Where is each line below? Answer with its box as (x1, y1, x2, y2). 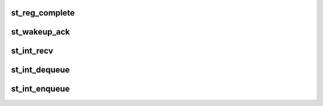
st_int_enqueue (11, 84, 70, 94)
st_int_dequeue (11, 65, 70, 75)
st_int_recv (11, 46, 54, 56)
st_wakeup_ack (11, 27, 70, 37)
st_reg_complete (11, 8, 75, 18)
